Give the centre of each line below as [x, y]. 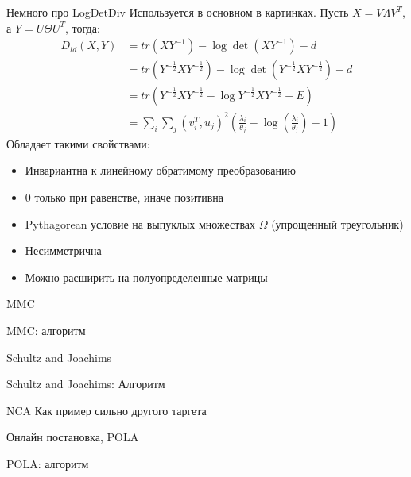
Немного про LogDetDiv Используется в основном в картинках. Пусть [178, 12]
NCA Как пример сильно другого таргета [107, 410]
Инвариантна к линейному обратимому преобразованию [160, 170]
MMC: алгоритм [46, 330]
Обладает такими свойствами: [78, 143]
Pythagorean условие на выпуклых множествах [140, 223]
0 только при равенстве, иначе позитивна [124, 197]
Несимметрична [63, 250]
